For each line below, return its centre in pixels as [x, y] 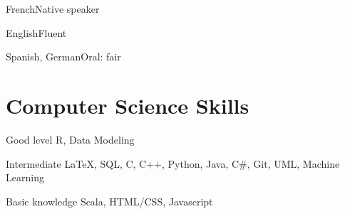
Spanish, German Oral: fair [63, 57]
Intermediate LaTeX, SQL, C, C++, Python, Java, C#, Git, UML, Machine [173, 163]
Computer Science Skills [128, 105]
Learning [25, 177]
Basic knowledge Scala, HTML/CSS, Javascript [109, 201]
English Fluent [36, 32]
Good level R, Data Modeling [70, 139]
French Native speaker [53, 9]
